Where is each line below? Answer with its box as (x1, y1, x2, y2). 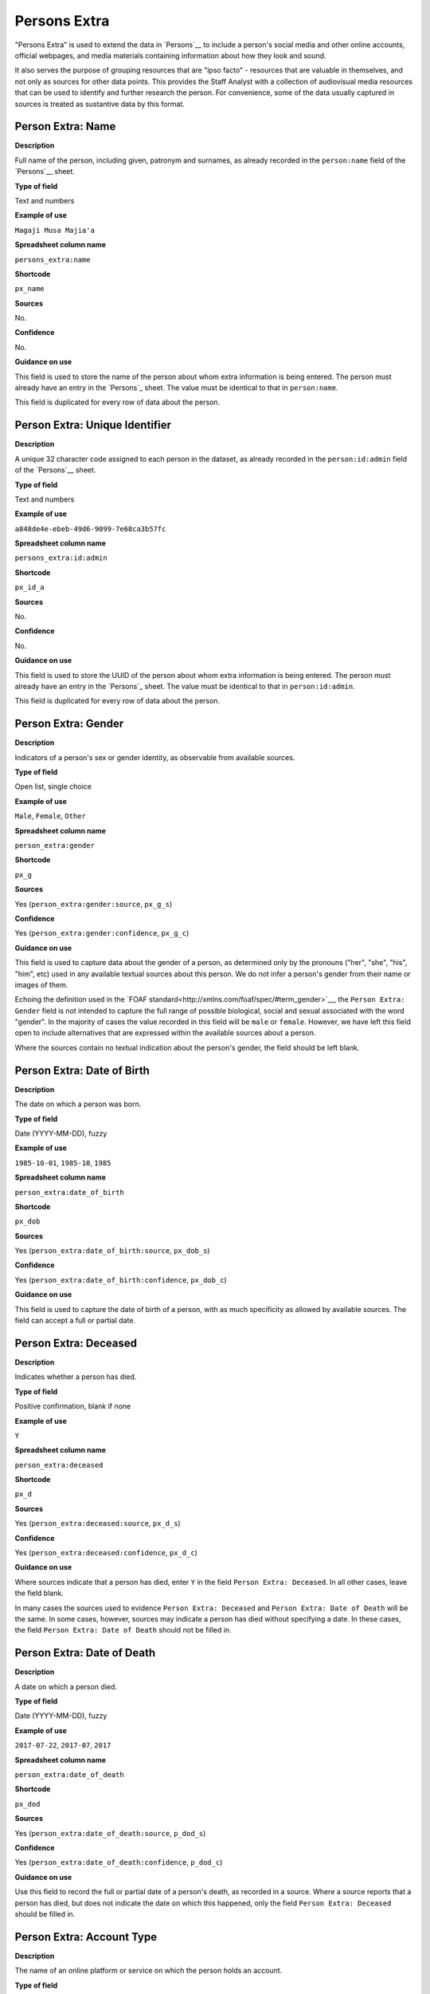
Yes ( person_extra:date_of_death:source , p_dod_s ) (14, 1828, 206, 1838)
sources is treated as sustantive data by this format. (14, 99, 185, 108)
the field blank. (14, 1588, 64, 1598)
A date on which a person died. (14, 1681, 118, 1691)
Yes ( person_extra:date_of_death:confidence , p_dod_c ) (14, 1858, 223, 1867)
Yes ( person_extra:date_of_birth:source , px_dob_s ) (14, 1246, 210, 1255)
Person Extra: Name (14, 120, 116, 133)
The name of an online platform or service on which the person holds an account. (14, 1966, 283, 1976)
